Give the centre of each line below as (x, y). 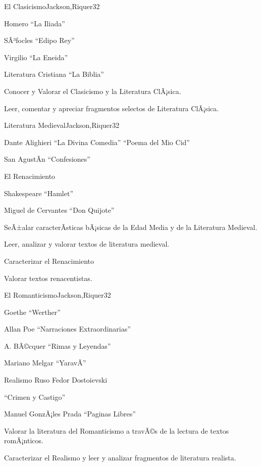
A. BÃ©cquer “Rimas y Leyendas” (58, 345)
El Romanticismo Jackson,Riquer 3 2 (58, 295)
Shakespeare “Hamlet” (39, 193)
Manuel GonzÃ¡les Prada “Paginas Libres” (70, 414)
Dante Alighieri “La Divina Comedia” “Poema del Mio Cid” (97, 142)
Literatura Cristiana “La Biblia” (54, 74)
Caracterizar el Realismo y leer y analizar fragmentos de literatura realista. (120, 458)
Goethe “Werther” (32, 312)
